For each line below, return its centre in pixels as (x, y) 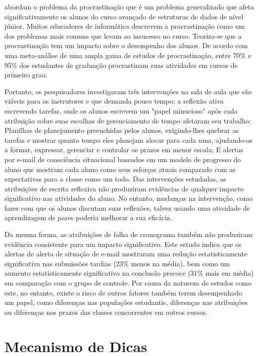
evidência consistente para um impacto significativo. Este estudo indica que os (123, 244)
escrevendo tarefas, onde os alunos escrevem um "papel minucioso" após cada (121, 110)
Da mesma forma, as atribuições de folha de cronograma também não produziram (129, 234)
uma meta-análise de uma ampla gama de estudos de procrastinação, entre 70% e (128, 55)
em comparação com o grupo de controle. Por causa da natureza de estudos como (128, 283)
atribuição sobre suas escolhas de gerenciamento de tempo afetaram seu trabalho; (128, 120)
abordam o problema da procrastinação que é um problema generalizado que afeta (129, 6)
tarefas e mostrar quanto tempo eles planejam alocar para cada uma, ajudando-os (129, 140)
